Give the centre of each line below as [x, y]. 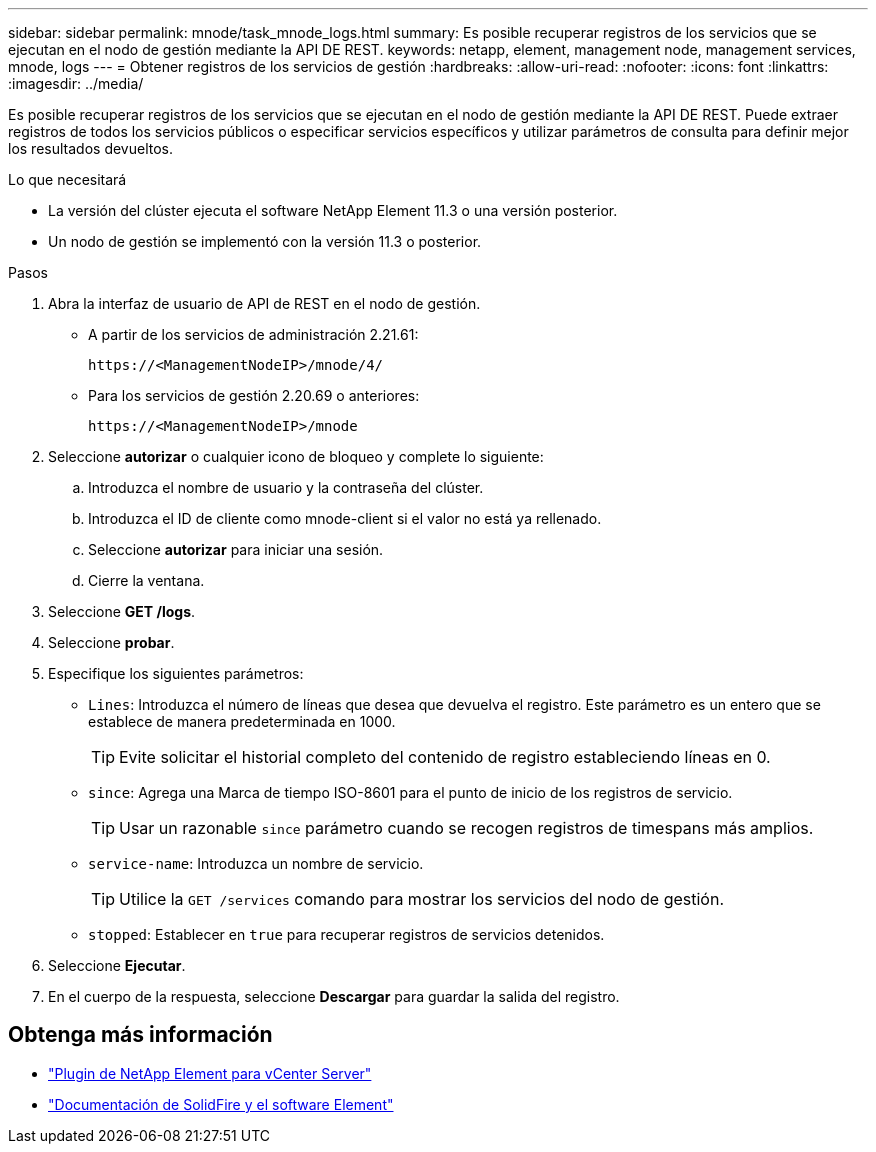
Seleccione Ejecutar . [117, 965]
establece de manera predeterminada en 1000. [242, 721]
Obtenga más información [140, 1035]
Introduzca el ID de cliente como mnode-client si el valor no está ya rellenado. [345, 518]
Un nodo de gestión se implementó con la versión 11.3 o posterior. [265, 241]
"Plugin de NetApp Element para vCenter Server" [210, 1073]
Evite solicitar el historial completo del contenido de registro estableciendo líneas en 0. [445, 757]
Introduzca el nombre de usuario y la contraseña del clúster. [286, 487]
